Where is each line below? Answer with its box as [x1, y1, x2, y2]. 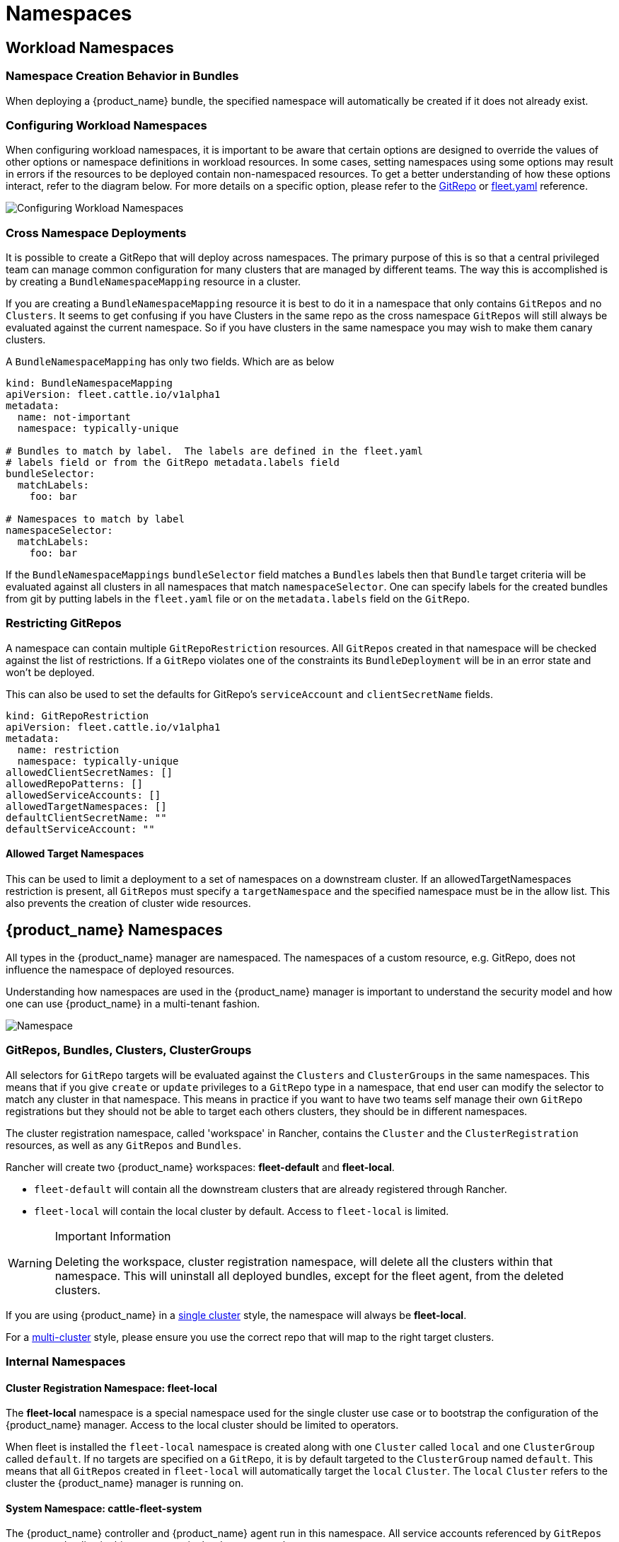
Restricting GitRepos [6, 616, 122, 631]
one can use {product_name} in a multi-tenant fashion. [6, 997, 260, 1010]
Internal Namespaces [6, 1354, 126, 1369]
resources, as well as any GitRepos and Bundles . [6, 1138, 242, 1151]
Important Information [54, 1228, 171, 1243]
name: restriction [17, 743, 120, 755]
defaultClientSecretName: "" [6, 811, 167, 823]
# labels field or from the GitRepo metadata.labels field [6, 457, 340, 469]
